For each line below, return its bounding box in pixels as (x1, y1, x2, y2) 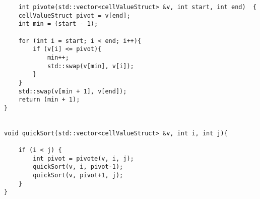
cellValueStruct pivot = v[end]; (18, 12, 131, 19)
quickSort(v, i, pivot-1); (33, 163, 123, 171)
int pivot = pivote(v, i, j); (33, 155, 134, 162)
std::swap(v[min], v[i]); (47, 62, 134, 70)
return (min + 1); (18, 96, 80, 104)
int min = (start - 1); (18, 20, 98, 28)
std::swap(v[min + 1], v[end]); (18, 87, 127, 95)
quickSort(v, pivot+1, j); (33, 172, 123, 179)
